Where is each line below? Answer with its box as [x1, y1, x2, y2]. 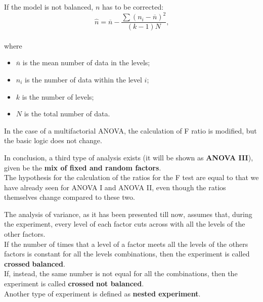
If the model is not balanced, [4, 2, 94, 12]
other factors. [4, 229, 46, 239]
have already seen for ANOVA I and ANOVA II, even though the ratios [4, 182, 226, 192]
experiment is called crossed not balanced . [4, 278, 144, 289]
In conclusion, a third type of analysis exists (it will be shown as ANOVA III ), [4, 152, 253, 162]
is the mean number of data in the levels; [22, 57, 150, 68]
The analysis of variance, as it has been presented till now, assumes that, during [4, 208, 252, 219]
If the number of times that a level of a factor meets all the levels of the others [4, 238, 248, 249]
